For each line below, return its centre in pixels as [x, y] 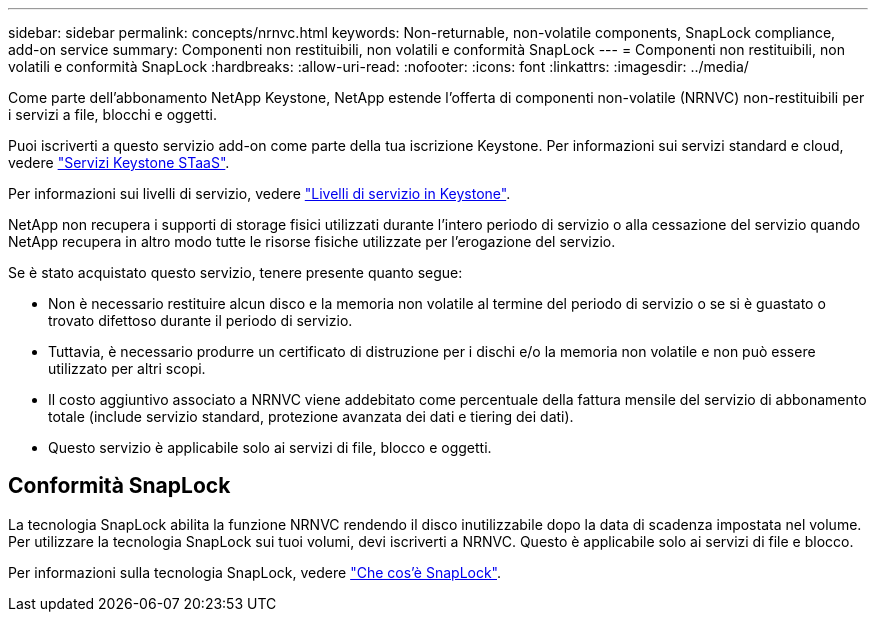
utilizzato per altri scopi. [127, 368]
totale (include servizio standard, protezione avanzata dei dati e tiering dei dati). [311, 416]
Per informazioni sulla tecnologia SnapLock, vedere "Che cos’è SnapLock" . [255, 572]
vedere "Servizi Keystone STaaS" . [119, 162]
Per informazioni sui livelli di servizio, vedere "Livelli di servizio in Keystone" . [259, 193]
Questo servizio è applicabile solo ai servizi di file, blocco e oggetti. [270, 447]
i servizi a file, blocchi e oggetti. [112, 114]
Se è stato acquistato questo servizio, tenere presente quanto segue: [235, 272]
